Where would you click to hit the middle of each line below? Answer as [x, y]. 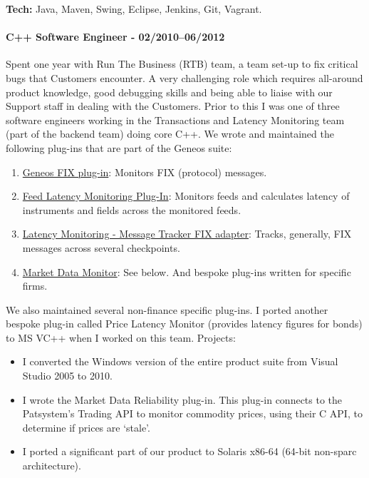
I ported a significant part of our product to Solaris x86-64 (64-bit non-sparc [189, 451]
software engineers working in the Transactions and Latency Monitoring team [175, 119]
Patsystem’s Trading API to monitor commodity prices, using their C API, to [192, 413]
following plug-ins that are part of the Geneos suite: [119, 147]
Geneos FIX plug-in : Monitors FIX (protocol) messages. [145, 172]
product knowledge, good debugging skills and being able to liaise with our [169, 92]
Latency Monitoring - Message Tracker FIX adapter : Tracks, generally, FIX [187, 234]
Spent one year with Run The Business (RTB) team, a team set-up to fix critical [182, 64]
